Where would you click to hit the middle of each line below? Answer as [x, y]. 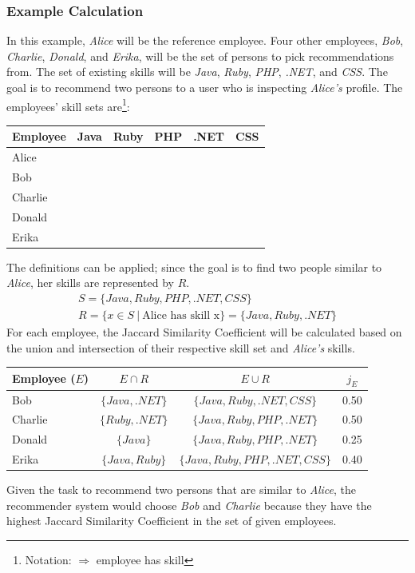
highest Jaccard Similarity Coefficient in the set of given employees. [172, 521]
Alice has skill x [181, 315]
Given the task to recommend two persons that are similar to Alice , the [181, 489]
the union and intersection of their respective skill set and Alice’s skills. [181, 347]
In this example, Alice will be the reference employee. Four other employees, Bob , [205, 40]
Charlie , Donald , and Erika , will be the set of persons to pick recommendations [200, 56]
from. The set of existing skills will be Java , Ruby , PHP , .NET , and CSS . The [197, 72]
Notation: [48, 560]
